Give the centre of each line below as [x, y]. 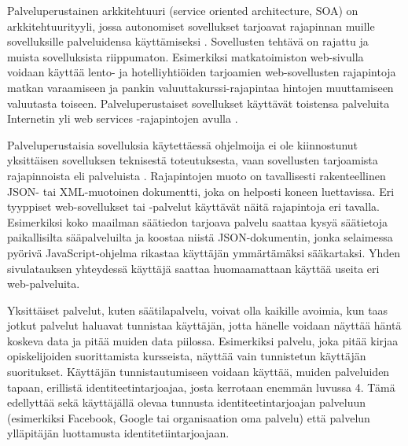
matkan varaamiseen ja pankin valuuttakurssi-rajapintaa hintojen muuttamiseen [200, 87]
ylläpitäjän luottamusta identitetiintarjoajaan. [118, 433]
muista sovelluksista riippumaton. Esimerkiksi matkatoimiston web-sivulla [186, 56]
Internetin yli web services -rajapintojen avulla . [123, 118]
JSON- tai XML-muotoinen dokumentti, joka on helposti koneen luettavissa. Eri [201, 191]
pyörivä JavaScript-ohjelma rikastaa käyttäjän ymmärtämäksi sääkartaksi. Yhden [204, 252]
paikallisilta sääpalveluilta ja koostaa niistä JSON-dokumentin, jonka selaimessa [200, 237]
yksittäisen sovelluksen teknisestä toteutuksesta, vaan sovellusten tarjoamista [193, 160]
